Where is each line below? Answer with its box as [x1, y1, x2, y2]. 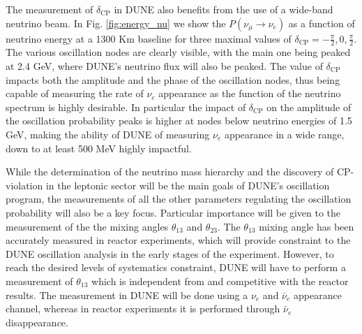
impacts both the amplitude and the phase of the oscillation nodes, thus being [6, 72, 340, 87]
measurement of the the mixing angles [6, 219, 169, 233]
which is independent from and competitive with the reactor [91, 273, 349, 288]
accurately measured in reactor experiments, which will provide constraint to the [6, 233, 351, 247]
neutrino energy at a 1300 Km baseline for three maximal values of [6, 31, 292, 45]
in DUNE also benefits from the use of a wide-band [114, 2, 333, 16]
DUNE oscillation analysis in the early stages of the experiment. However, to [6, 246, 334, 261]
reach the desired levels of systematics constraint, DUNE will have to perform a [6, 260, 346, 275]
